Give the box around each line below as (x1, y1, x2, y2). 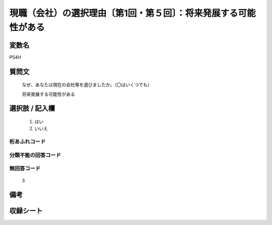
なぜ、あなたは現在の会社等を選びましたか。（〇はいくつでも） (22, 82, 152, 88)
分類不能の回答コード (9, 151, 61, 158)
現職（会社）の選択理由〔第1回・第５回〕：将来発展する (9, 8, 239, 19)
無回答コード (9, 165, 41, 172)
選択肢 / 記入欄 (9, 104, 55, 113)
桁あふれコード (9, 138, 46, 145)
